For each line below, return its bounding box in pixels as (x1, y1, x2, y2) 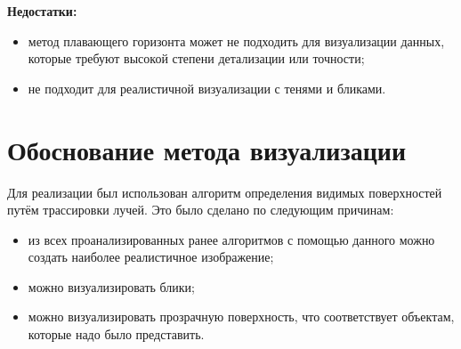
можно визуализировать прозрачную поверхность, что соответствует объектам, (28, 307, 455, 326)
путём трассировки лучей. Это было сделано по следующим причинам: (7, 200, 394, 219)
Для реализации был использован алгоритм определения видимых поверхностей (7, 183, 442, 201)
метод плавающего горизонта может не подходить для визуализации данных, (28, 31, 445, 50)
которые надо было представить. (28, 325, 205, 344)
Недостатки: (7, 2, 77, 20)
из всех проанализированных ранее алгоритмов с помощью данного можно (28, 230, 435, 248)
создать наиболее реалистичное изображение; (28, 248, 274, 266)
